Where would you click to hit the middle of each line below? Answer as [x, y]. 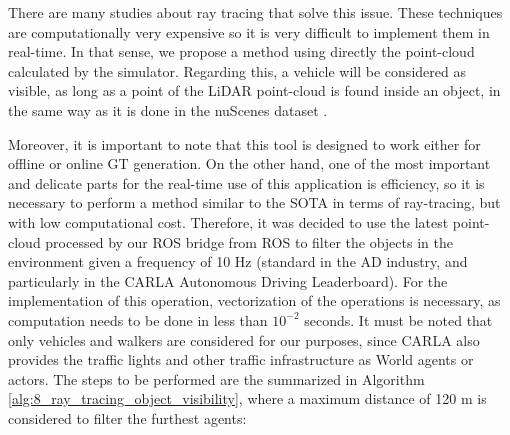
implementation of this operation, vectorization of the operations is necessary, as [254, 300]
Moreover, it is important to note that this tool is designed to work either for [244, 143]
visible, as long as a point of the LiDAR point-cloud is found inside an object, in [254, 90]
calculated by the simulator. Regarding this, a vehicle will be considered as [237, 70]
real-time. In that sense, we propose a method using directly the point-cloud [241, 51]
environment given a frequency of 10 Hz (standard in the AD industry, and [238, 261]
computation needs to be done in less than [138, 319]
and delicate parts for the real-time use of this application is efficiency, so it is [246, 182]
